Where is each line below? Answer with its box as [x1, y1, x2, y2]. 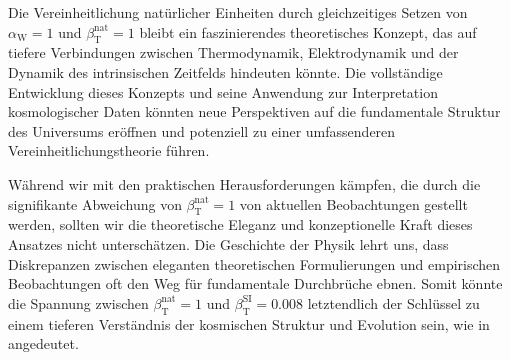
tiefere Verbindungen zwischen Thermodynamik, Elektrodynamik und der [8, 42, 459, 63]
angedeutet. [8, 333, 79, 354]
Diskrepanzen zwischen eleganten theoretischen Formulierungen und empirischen [8, 253, 501, 274]
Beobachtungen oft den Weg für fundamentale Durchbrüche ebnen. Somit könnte [8, 273, 503, 294]
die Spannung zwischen [8, 292, 149, 313]
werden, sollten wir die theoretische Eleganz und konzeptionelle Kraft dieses [8, 214, 473, 235]
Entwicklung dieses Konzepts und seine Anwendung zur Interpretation [8, 81, 438, 102]
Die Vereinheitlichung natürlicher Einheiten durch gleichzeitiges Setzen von [8, 2, 468, 22]
